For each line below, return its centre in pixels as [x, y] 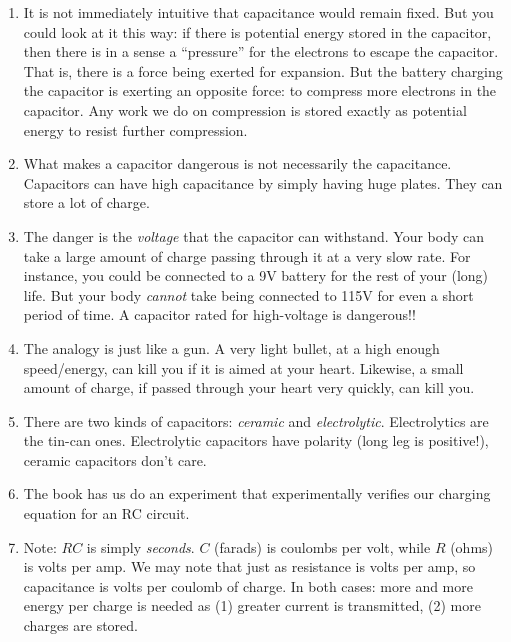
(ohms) [472, 546]
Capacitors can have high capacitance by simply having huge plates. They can [263, 182]
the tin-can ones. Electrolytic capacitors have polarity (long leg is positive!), [256, 440]
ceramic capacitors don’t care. [115, 459]
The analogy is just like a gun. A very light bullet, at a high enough [231, 347]
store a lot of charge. [86, 202]
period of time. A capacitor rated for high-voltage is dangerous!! [219, 314]
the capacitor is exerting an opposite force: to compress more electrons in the [260, 90]
